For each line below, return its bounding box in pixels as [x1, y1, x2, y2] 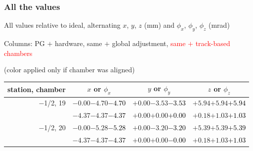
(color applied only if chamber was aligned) [4, 64, 135, 75]
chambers [4, 48, 33, 58]
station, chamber [7, 84, 66, 94]
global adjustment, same [112, 38, 186, 49]
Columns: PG [4, 38, 45, 49]
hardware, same [55, 38, 102, 49]
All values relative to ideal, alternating [4, 20, 121, 30]
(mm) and [144, 20, 175, 30]
